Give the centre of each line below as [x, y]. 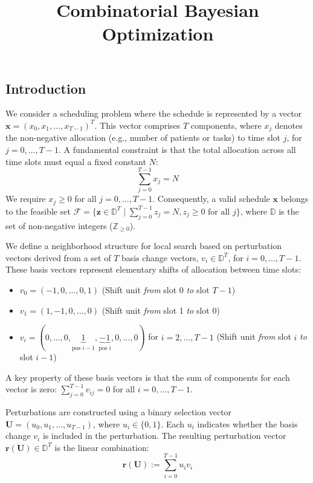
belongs [295, 199]
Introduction [46, 88]
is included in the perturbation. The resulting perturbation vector [164, 436]
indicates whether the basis [247, 423]
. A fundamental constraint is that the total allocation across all [177, 150]
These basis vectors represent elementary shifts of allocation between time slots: [153, 269]
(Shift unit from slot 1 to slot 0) [161, 310]
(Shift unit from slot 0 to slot [156, 289]
